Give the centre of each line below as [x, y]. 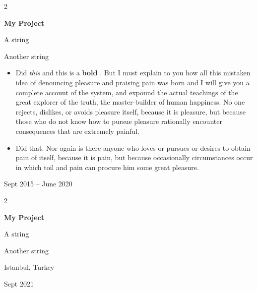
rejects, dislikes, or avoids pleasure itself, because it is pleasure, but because [131, 111]
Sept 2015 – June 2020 [38, 184]
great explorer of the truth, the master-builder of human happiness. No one [130, 102]
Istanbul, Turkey [29, 267]
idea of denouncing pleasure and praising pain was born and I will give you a [132, 82]
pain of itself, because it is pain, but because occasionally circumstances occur [134, 157]
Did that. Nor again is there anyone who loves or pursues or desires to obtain [133, 147]
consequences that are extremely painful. [77, 131]
